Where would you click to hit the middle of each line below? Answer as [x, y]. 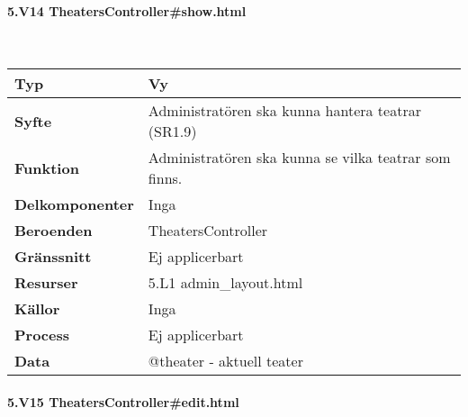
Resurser [46, 283]
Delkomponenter [74, 204]
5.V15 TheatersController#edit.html [123, 401]
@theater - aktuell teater [225, 361]
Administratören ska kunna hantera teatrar [284, 111]
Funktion [47, 168]
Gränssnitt [53, 257]
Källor [37, 309]
